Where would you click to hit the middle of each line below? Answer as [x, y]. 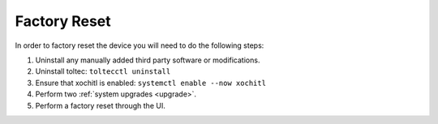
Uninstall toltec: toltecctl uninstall [103, 71]
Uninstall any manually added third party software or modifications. [148, 60]
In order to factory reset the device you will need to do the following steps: [140, 45]
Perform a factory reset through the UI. [100, 105]
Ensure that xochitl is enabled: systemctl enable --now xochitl [151, 83]
